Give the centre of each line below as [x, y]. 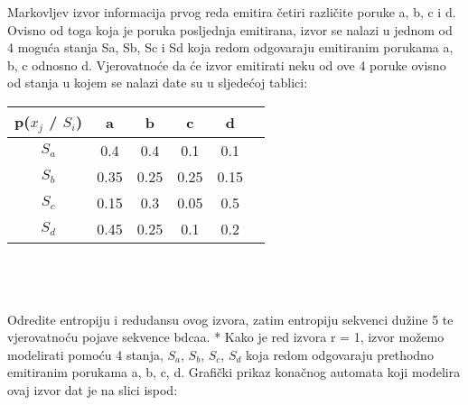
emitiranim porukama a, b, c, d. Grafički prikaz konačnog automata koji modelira [234, 372]
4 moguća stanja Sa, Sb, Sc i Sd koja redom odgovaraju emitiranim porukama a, [230, 47]
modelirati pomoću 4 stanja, [85, 354]
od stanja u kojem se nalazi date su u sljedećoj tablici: [158, 83]
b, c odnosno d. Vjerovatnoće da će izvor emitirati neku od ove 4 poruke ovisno [227, 64]
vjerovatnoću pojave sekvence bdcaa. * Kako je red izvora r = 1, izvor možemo [226, 337]
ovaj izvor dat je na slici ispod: [93, 390]
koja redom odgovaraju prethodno [340, 354]
